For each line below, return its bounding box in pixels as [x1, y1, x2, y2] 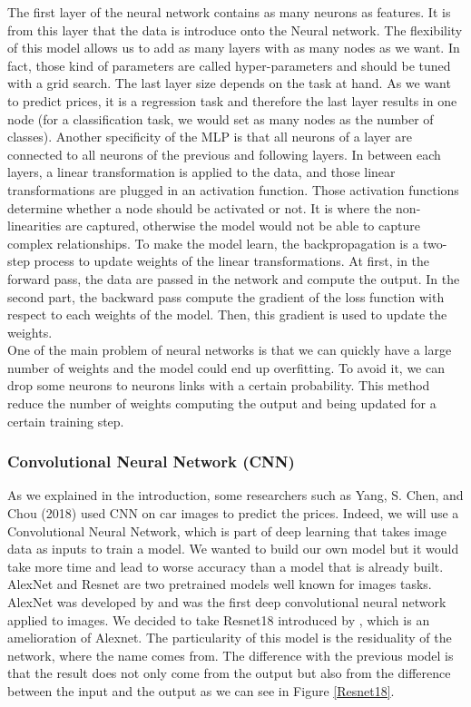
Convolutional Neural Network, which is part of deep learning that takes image [7, 521, 447, 540]
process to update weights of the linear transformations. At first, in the [34, 251, 430, 270]
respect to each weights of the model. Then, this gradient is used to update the [7, 305, 447, 324]
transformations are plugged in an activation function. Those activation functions [7, 180, 459, 199]
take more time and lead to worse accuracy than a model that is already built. [7, 556, 444, 575]
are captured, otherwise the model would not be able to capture [64, 216, 420, 235]
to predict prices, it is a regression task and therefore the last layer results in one [7, 91, 457, 110]
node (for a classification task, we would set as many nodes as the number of [7, 109, 434, 128]
